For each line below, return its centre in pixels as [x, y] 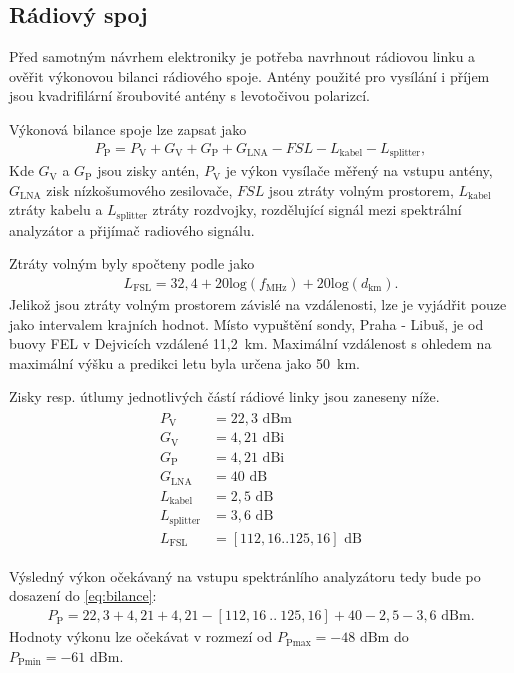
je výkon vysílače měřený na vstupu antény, [359, 170]
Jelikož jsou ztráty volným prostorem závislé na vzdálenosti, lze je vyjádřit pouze [258, 303]
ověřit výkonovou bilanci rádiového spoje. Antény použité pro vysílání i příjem [249, 75]
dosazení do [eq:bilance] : [83, 595]
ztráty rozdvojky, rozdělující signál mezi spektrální [307, 209]
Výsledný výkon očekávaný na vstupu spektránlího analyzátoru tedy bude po [245, 575]
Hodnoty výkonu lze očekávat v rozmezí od [141, 636]
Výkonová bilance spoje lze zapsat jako [128, 128]
